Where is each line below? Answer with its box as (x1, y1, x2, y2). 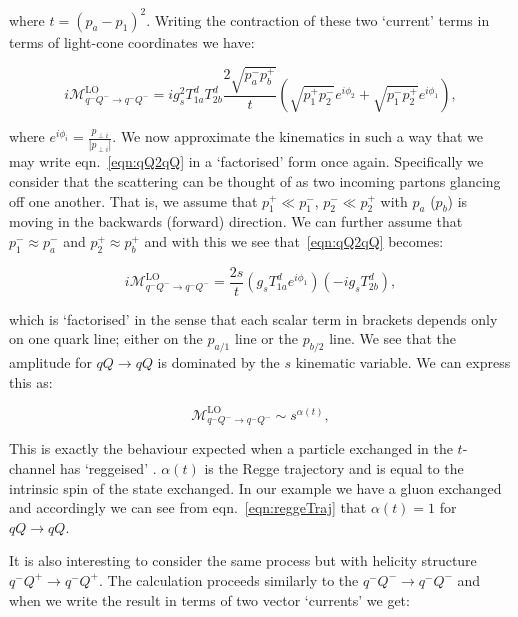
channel (9, 457, 56, 478)
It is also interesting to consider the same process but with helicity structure (9, 550, 477, 571)
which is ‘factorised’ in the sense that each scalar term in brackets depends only (9, 308, 498, 329)
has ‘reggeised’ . (59, 457, 157, 478)
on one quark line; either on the (9, 328, 203, 349)
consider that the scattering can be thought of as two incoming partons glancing (9, 170, 501, 191)
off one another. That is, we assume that (9, 190, 258, 211)
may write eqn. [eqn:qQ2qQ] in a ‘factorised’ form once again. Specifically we (9, 151, 484, 172)
